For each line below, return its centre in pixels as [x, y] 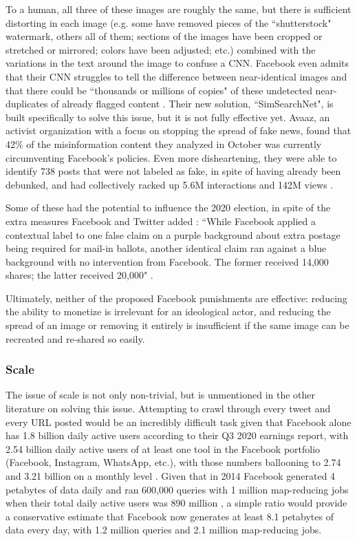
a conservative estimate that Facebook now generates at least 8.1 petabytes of [170, 516]
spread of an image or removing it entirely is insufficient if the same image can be [177, 325]
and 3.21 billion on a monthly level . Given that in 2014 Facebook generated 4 [171, 476]
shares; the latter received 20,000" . [79, 275]
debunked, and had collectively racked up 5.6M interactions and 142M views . [170, 184]
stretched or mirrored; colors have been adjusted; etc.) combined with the [161, 49]
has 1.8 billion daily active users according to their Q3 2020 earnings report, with [177, 435]
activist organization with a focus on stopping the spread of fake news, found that [178, 130]
